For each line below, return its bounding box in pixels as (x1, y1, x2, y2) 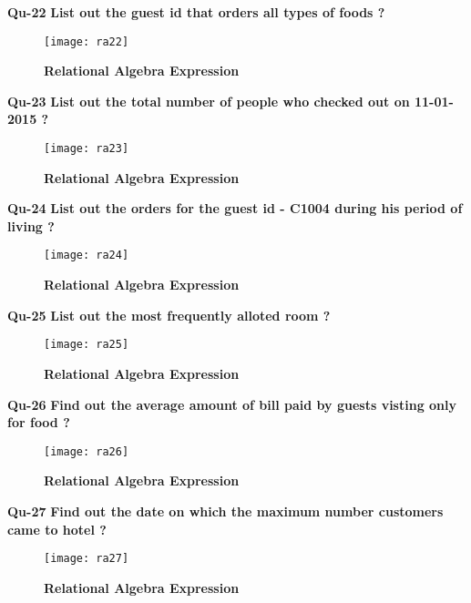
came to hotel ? (7, 519, 107, 538)
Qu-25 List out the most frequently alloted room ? (7, 305, 331, 324)
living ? (7, 216, 55, 235)
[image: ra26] (44, 445, 129, 458)
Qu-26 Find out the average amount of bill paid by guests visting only (7, 394, 457, 414)
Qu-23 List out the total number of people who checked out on (7, 91, 410, 110)
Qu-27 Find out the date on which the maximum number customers (7, 502, 444, 520)
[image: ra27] (44, 552, 129, 566)
